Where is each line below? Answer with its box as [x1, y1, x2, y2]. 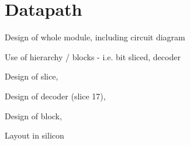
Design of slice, [5, 70, 58, 82]
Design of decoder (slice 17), [5, 89, 106, 102]
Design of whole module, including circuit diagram [5, 31, 185, 43]
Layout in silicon [5, 129, 64, 141]
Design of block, [5, 109, 62, 122]
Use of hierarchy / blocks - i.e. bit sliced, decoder [5, 50, 181, 63]
